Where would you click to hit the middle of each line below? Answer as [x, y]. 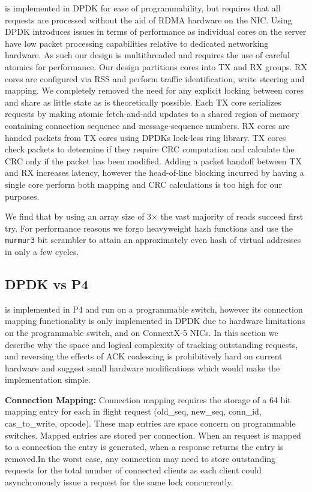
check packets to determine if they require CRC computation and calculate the [150, 149]
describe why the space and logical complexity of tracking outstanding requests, [151, 344]
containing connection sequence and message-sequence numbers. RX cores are [147, 125]
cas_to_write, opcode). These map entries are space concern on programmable [150, 423]
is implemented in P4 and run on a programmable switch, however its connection [154, 309]
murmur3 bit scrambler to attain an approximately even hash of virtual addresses [153, 240]
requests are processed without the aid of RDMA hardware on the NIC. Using [148, 19]
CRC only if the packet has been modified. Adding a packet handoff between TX [153, 160]
